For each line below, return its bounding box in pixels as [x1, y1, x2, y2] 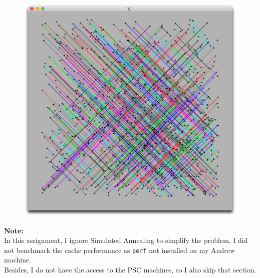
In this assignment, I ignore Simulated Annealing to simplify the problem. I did [4, 235, 248, 245]
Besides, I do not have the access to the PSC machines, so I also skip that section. [4, 264, 256, 275]
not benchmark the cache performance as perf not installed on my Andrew [4, 244, 235, 255]
